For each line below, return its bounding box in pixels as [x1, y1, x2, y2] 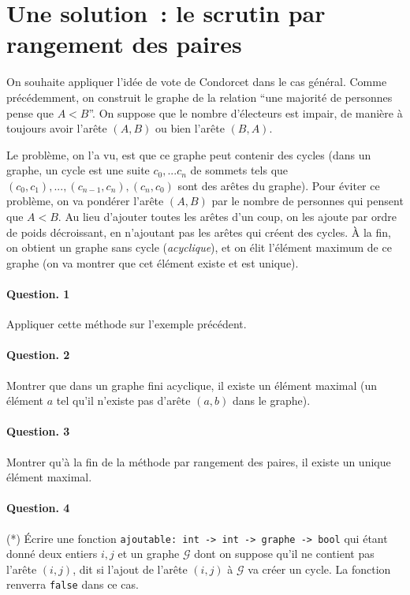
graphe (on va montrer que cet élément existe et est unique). [6, 254, 299, 271]
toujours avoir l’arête [6, 120, 107, 137]
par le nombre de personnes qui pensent [211, 193, 404, 209]
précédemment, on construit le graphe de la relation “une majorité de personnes [6, 88, 393, 105]
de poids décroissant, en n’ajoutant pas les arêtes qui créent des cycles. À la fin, [6, 223, 391, 240]
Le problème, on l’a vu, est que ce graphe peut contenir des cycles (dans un [6, 146, 371, 163]
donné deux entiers [6, 545, 98, 562]
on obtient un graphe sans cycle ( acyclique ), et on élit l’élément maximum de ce [6, 239, 392, 256]
